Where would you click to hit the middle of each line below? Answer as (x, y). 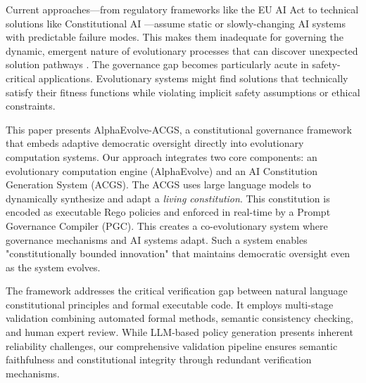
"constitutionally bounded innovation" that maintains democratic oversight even (178, 253)
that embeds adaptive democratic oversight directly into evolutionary (155, 143)
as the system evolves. (53, 267)
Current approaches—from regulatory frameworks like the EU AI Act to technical (182, 9)
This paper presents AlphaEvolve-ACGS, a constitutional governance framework (179, 129)
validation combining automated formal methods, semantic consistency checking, (179, 318)
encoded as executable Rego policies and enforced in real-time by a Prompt (168, 212)
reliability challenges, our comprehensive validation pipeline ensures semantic (172, 345)
